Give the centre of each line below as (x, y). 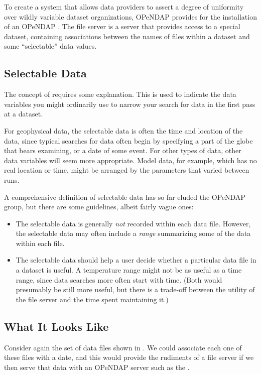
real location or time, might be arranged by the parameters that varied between (127, 170)
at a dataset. (24, 114)
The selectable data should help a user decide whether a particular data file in (136, 260)
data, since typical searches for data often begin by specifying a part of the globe (128, 140)
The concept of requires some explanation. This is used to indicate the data (120, 94)
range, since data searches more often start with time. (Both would (119, 279)
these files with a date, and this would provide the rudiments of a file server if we (129, 357)
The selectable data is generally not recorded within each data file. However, (133, 223)
